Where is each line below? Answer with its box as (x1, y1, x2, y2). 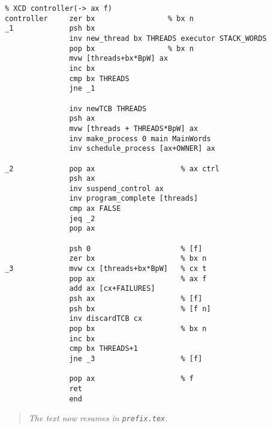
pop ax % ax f (69, 274, 207, 283)
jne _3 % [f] (69, 354, 203, 363)
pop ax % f (69, 374, 194, 383)
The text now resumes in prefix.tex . (28, 412, 168, 424)
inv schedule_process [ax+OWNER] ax (69, 144, 215, 153)
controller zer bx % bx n (5, 14, 194, 23)
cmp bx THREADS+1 (69, 344, 138, 353)
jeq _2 (69, 214, 95, 223)
